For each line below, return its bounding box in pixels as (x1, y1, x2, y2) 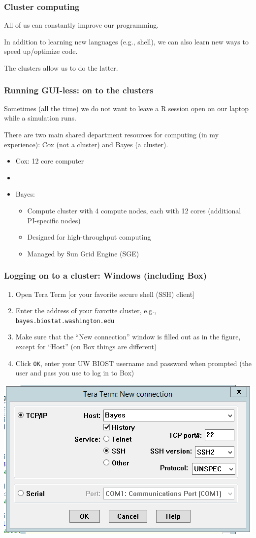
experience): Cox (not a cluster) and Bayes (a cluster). (4, 139, 168, 149)
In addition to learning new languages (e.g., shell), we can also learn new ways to (4, 36, 249, 46)
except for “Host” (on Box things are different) (15, 341, 157, 351)
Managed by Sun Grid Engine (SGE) (27, 248, 139, 258)
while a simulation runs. (4, 113, 76, 123)
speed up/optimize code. (4, 46, 78, 56)
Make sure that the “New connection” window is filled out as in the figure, (15, 331, 241, 342)
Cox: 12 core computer (15, 156, 84, 166)
